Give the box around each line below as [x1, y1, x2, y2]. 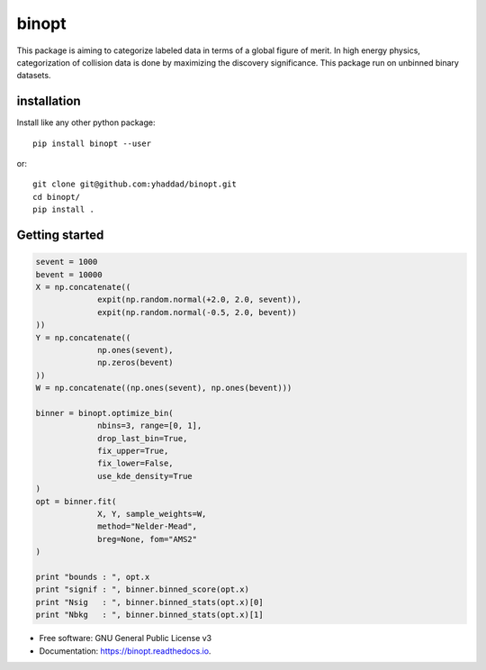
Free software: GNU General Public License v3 [39, 633, 212, 644]
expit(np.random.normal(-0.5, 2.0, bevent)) [97, 307, 297, 317]
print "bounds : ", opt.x [35, 572, 150, 582]
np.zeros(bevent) [97, 358, 175, 368]
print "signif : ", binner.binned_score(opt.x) [35, 584, 249, 594]
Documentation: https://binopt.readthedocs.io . [39, 645, 211, 656]
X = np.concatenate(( [35, 282, 131, 292]
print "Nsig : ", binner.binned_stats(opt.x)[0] [35, 597, 265, 607]
